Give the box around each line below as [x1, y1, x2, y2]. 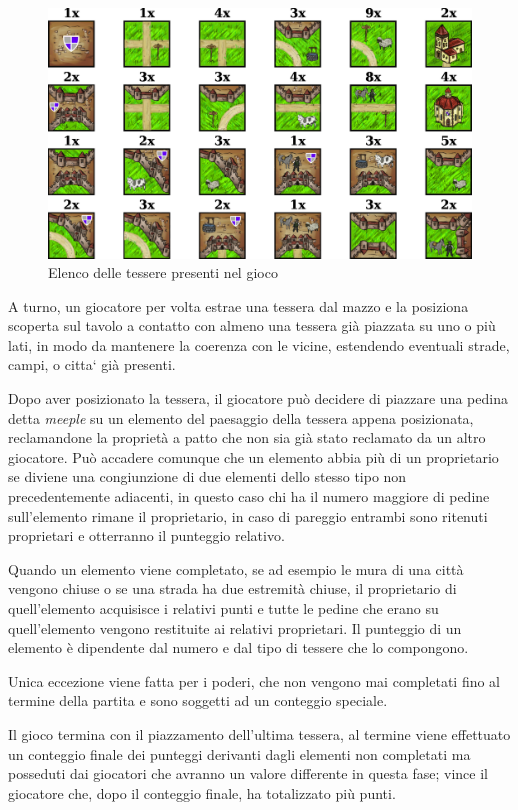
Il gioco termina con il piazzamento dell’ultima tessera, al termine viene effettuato [8, 723, 511, 744]
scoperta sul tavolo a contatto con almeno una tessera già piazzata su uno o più [8, 315, 496, 336]
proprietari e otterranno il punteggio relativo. [8, 525, 285, 546]
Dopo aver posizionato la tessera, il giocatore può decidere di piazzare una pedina [8, 388, 508, 409]
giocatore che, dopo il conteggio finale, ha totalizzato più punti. [8, 782, 396, 803]
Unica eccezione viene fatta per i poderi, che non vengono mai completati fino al [8, 670, 500, 691]
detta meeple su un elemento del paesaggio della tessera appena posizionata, [8, 407, 474, 428]
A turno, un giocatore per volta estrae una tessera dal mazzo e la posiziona [8, 295, 469, 316]
